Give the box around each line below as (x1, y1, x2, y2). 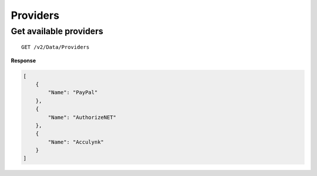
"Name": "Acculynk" (48, 138, 104, 145)
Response (11, 57, 36, 64)
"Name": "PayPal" (48, 89, 98, 96)
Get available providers (11, 26, 104, 36)
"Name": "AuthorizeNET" (48, 114, 117, 121)
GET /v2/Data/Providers (21, 44, 90, 51)
